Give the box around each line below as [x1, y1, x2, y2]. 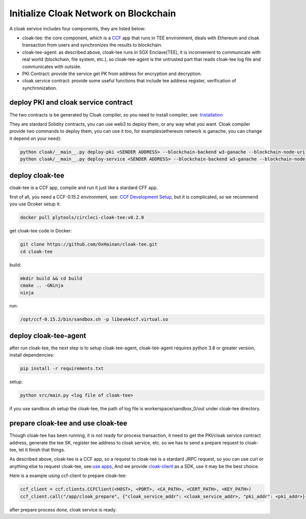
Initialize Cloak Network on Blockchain [9, 8, 176, 19]
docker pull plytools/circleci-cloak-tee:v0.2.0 [20, 215, 144, 221]
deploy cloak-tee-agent [9, 331, 86, 340]
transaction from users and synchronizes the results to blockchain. [22, 42, 163, 48]
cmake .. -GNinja [20, 282, 64, 289]
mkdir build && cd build [20, 275, 83, 281]
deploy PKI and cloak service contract [9, 98, 133, 107]
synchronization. [22, 85, 58, 91]
